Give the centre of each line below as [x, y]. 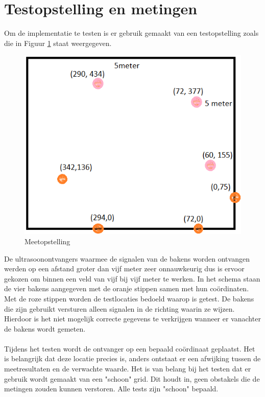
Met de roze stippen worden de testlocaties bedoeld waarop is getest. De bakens [129, 298]
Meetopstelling [47, 241]
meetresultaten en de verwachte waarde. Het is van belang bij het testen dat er [128, 369]
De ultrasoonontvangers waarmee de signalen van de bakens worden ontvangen [127, 258]
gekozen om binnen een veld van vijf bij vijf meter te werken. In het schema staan [132, 278]
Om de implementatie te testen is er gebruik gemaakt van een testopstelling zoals [131, 33]
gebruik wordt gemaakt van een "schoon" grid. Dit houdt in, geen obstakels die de [132, 378]
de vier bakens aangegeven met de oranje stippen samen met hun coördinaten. [127, 288]
